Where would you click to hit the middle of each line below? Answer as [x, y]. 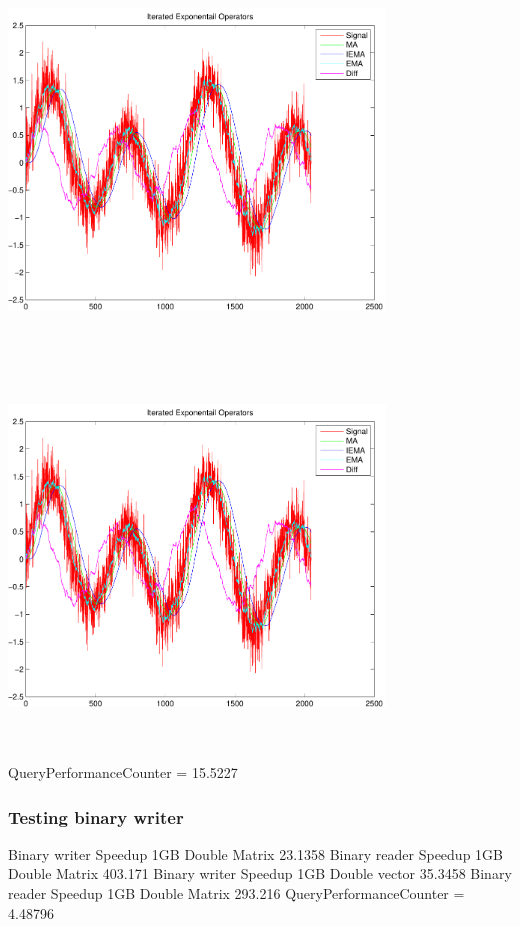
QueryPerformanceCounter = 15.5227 [123, 772]
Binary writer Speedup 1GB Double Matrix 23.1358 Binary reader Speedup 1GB [255, 853]
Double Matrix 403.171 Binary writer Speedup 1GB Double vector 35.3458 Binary [260, 873]
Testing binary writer [96, 816]
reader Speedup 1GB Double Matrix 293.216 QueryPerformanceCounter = [236, 893]
